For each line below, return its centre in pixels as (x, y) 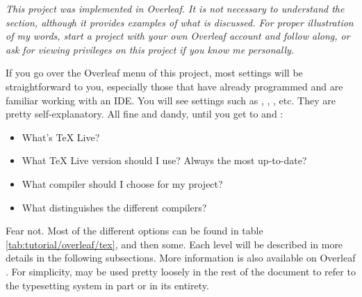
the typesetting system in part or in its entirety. (107, 285)
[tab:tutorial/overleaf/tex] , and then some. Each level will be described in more (174, 244)
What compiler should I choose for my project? (122, 183)
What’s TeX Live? (61, 137)
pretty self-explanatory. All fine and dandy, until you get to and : (145, 114)
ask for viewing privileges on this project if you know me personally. (150, 49)
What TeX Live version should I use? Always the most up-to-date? (164, 160)
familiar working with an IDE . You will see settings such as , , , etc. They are (171, 100)
